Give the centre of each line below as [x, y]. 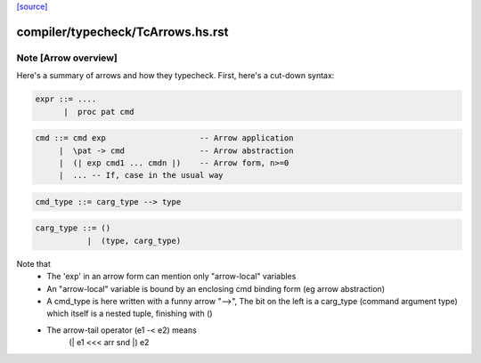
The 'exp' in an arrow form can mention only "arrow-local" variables [171, 277]
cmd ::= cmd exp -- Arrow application [164, 138]
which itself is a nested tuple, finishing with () [130, 314]
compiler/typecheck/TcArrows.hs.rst [122, 32]
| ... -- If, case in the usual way [141, 175]
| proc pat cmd [99, 112]
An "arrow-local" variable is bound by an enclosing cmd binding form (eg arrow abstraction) [216, 288]
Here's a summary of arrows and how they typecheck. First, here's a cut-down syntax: [175, 76]
